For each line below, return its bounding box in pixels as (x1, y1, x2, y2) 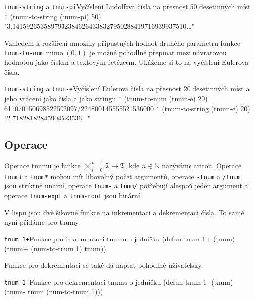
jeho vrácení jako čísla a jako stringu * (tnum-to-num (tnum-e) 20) (4, 93, 208, 103)
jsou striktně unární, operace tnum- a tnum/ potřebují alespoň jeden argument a (4, 180, 248, 191)
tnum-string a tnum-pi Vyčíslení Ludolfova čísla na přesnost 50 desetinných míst (4, 1, 251, 11)
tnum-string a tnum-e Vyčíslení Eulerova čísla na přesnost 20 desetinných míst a (4, 83, 250, 94)
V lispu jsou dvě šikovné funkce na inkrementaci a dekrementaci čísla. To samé (4, 207, 244, 217)
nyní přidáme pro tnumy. (4, 217, 80, 227)
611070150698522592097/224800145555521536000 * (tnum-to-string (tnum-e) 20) (4, 103, 250, 113)
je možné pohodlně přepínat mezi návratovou (89, 47, 227, 58)
